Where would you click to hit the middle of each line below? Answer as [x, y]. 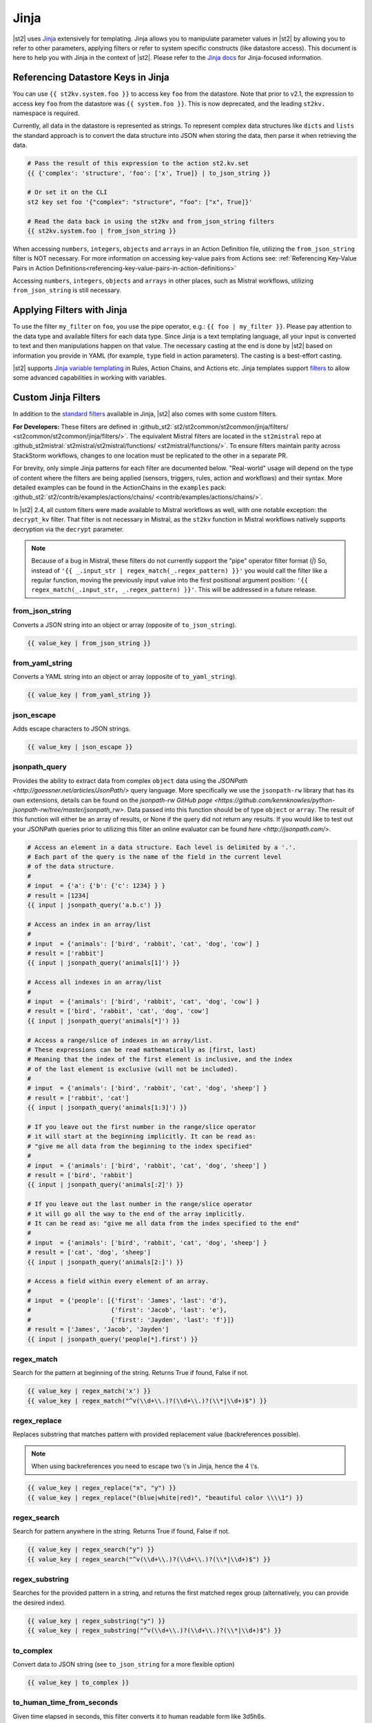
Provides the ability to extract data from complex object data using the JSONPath [130, 781]
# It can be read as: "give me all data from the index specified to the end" [163, 1223]
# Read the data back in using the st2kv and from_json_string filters [151, 221]
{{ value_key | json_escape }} [80, 747]
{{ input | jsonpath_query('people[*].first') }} [113, 1339]
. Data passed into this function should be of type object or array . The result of [239, 809]
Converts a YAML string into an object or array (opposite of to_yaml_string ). [125, 677]
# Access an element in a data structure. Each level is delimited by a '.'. [162, 847]
